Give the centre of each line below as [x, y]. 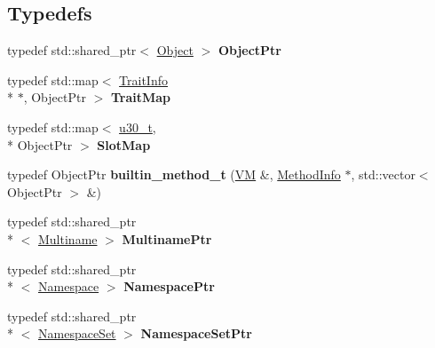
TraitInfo [143, 79]
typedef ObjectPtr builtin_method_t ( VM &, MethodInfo [174, 174]
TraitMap [141, 97]
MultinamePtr [167, 238]
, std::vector [383, 174]
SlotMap [124, 144]
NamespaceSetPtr [196, 333]
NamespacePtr [169, 286]
